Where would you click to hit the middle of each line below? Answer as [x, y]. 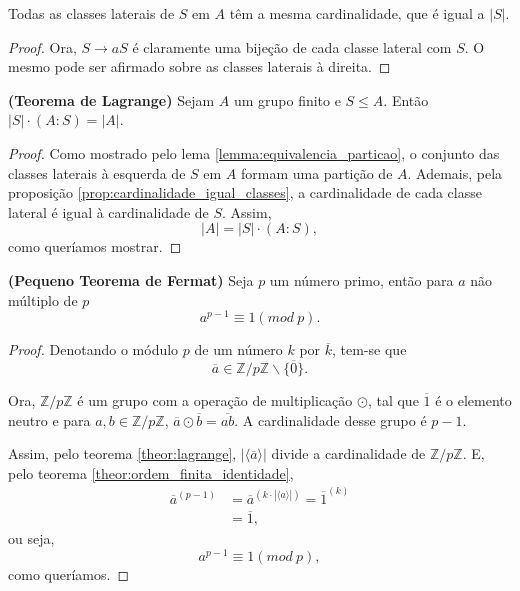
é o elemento [473, 400]
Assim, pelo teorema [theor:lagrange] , [122, 453]
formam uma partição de [316, 172]
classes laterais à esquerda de [97, 172]
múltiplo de [43, 299]
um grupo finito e [287, 99]
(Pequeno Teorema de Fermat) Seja [131, 279]
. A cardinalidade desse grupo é [330, 419]
